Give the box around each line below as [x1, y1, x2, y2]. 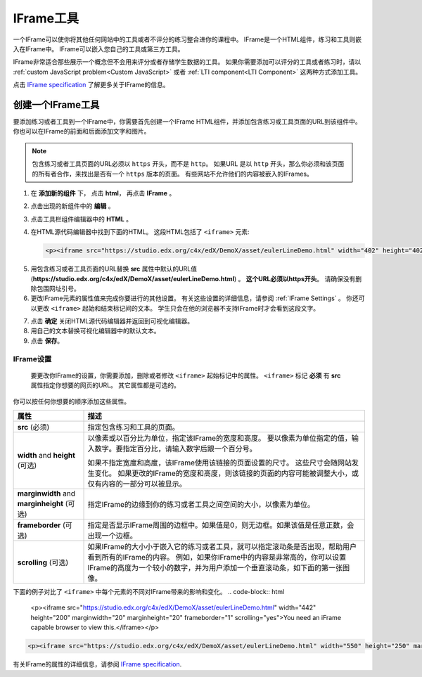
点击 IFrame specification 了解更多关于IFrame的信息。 [13, 81, 170, 89]
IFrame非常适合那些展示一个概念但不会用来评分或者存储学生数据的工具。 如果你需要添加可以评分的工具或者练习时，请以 [13, 58, 362, 66]
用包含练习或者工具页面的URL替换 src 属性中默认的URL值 [30, 264, 197, 273]
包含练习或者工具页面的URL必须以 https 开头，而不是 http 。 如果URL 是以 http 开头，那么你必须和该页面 [32, 160, 345, 168]
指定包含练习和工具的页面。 [87, 422, 179, 432]
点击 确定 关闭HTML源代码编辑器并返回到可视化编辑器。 [30, 317, 193, 325]
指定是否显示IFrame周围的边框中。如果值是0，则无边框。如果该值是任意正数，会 [87, 520, 354, 530]
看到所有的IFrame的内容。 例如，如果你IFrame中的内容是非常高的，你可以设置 [87, 552, 347, 562]
